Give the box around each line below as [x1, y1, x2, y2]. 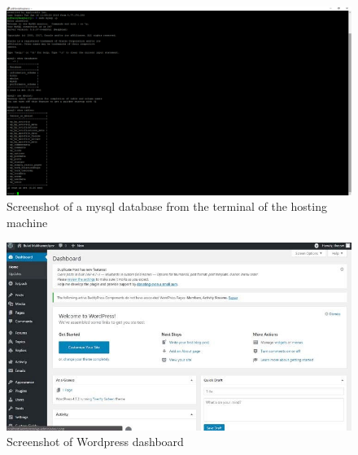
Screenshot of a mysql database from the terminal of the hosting [7, 198, 327, 215]
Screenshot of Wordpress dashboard [7, 433, 184, 450]
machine [7, 214, 48, 231]
